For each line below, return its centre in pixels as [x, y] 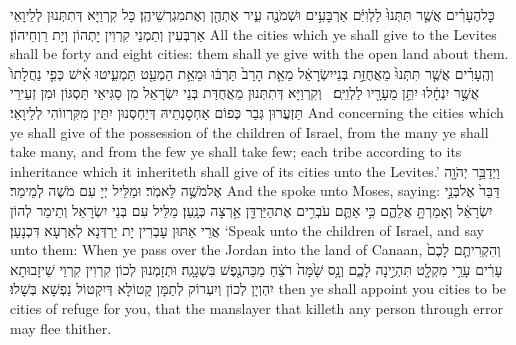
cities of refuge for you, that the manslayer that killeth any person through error [256, 307]
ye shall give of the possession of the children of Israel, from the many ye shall [249, 131]
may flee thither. [61, 327]
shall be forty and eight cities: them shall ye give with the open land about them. [259, 53]
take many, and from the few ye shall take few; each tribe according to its [236, 151]
